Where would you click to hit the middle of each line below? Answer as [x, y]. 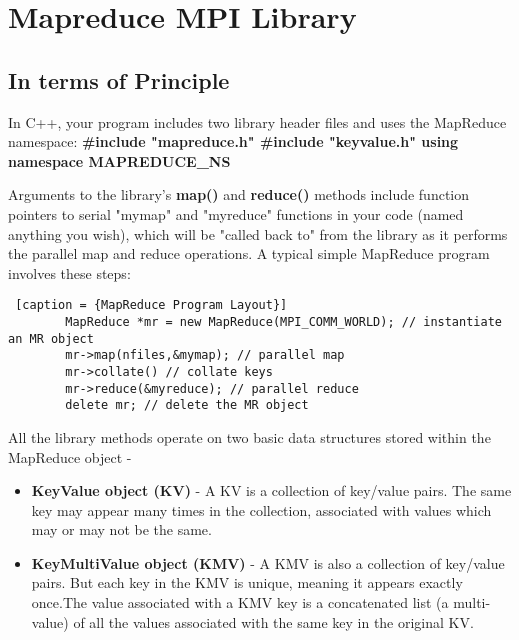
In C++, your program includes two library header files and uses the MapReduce [257, 121]
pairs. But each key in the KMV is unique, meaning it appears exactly [247, 582]
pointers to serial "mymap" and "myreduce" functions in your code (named [236, 213]
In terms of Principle [119, 79]
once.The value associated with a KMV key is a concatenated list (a [240, 602]
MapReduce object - [70, 456]
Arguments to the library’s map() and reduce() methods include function [239, 194]
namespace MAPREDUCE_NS [119, 160]
